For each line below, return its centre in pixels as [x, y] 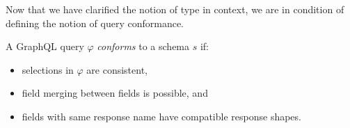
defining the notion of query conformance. [95, 23]
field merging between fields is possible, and [115, 93]
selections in [48, 69]
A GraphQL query [45, 46]
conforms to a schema [143, 46]
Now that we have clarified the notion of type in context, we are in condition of [175, 9]
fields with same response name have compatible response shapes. [161, 116]
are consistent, [117, 69]
